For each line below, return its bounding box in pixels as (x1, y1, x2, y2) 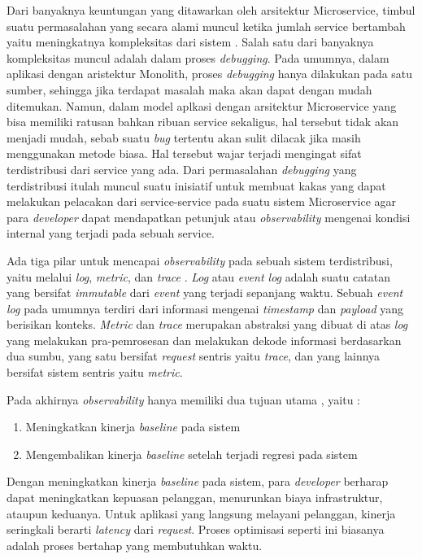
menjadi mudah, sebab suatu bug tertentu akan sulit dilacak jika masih (7, 129, 361, 146)
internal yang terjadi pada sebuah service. (7, 225, 215, 242)
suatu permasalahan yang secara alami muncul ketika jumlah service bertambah (7, 17, 406, 34)
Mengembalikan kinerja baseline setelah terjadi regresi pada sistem (25, 445, 358, 462)
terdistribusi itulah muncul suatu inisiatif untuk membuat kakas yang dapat (7, 177, 386, 194)
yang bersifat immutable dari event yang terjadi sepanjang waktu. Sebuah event (7, 284, 403, 301)
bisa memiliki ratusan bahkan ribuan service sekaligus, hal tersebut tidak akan (7, 113, 399, 130)
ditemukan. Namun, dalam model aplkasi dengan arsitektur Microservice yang (7, 97, 397, 114)
